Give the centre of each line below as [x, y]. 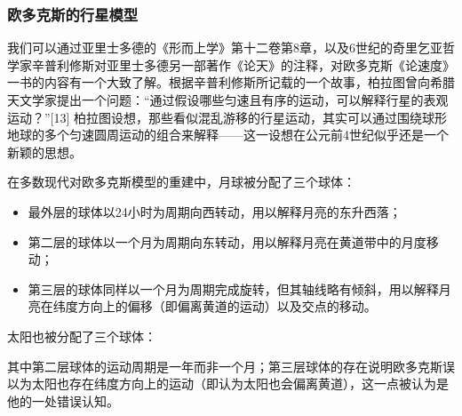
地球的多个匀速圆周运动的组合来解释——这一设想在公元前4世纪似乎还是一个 [228, 135]
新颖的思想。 [44, 152]
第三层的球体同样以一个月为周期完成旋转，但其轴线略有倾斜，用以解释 [233, 288]
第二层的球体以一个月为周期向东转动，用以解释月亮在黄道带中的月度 [227, 241]
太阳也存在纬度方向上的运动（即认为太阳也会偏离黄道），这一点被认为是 [240, 384]
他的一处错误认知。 [63, 400]
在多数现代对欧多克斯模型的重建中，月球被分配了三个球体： [181, 182]
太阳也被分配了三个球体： [82, 336]
